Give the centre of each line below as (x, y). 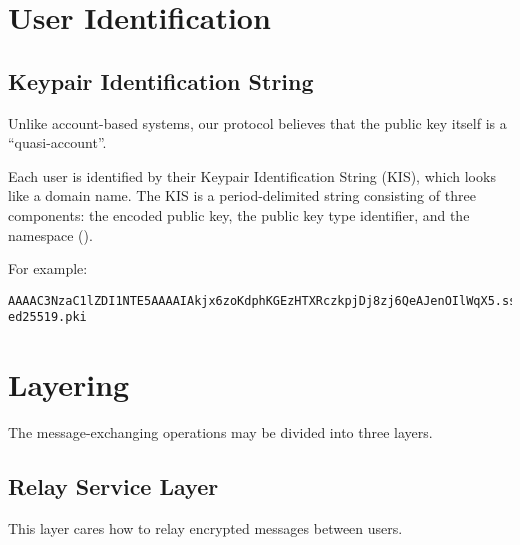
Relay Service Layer (113, 486)
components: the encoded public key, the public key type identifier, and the (239, 214)
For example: (48, 268)
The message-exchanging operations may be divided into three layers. (220, 432)
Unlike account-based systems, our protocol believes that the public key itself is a (257, 122)
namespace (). (50, 234)
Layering (69, 384)
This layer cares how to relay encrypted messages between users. (205, 527)
